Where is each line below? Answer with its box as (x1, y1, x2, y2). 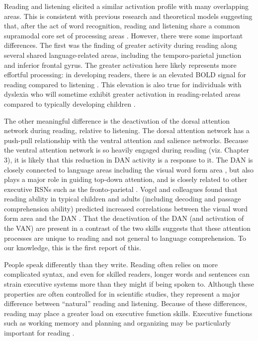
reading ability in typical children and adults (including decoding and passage (4, 193, 241, 204)
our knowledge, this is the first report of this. (4, 242, 141, 253)
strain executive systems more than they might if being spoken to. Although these (4, 279, 254, 289)
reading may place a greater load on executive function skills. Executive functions (4, 308, 253, 318)
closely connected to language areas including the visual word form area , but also (4, 164, 254, 174)
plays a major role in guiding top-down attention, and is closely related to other (4, 174, 248, 184)
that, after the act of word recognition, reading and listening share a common (4, 20, 240, 31)
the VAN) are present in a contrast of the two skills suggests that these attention (4, 223, 251, 233)
